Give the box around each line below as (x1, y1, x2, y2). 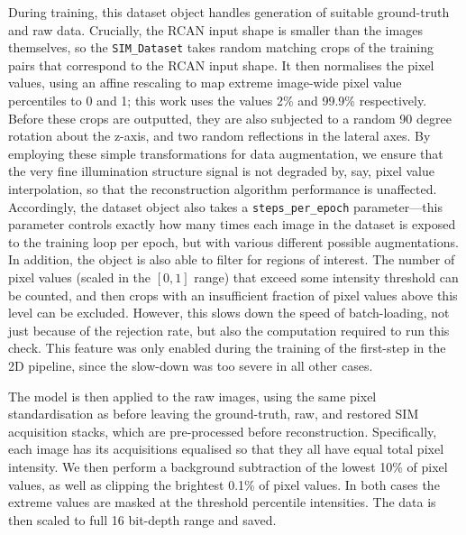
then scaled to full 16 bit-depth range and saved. (8, 510, 277, 529)
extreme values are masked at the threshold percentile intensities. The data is (8, 493, 436, 512)
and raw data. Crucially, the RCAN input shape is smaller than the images (8, 20, 423, 39)
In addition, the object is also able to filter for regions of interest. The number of (8, 250, 455, 269)
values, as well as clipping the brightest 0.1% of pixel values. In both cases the (8, 475, 440, 493)
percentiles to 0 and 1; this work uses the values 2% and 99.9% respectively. (8, 91, 427, 110)
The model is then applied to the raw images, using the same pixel (8, 386, 377, 405)
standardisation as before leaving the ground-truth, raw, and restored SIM (8, 404, 419, 423)
